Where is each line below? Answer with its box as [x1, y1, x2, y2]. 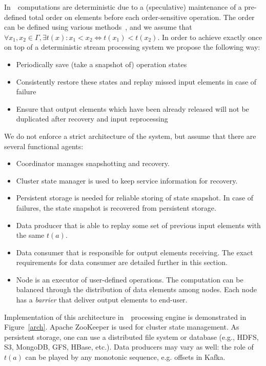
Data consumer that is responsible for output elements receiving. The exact [16, 247, 253, 257]
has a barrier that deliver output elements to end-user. [16, 294, 188, 305]
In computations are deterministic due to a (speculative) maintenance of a [4, 2, 242, 12]
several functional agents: [4, 140, 84, 151]
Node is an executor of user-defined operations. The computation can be [16, 274, 243, 284]
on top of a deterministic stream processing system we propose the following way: [4, 42, 260, 52]
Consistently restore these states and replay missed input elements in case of [16, 76, 257, 87]
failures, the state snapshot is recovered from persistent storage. [16, 202, 216, 213]
